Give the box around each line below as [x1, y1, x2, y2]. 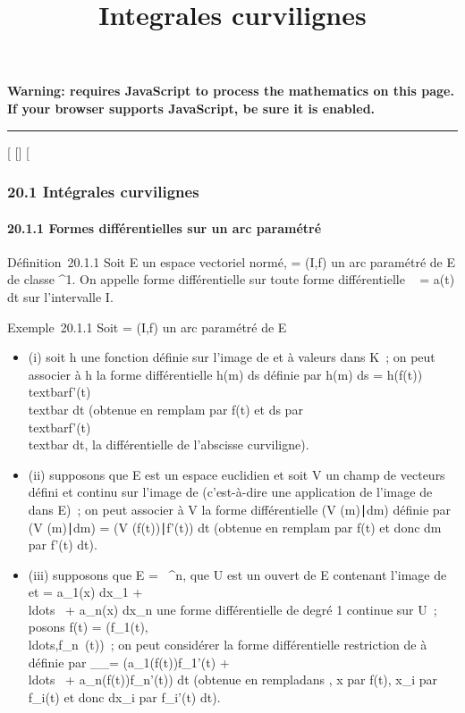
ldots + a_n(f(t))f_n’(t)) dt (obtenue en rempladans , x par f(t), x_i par [28, 670, 438, 689]
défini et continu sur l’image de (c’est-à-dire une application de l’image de [28, 482, 433, 501]
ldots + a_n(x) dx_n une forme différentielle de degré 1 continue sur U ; [28, 600, 437, 618]
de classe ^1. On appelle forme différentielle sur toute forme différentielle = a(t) [7, 270, 455, 289]
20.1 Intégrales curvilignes [7, 180, 199, 203]
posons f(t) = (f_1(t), [28, 617, 148, 636]
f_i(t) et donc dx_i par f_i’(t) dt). [28, 687, 221, 706]
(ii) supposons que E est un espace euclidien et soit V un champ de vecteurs [28, 465, 445, 483]
